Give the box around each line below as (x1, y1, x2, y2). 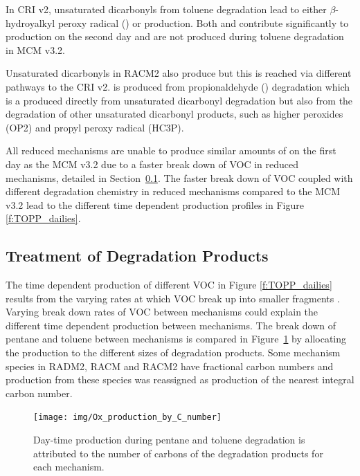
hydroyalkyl (6, 15, 55, 30)
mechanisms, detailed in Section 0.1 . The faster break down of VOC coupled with (6, 170, 353, 185)
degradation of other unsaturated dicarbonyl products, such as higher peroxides (6, 107, 343, 121)
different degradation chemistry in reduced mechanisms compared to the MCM (6, 184, 341, 199)
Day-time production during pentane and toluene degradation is (33, 432, 305, 447)
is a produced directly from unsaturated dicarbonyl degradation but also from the (6, 93, 353, 107)
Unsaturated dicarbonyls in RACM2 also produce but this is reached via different (6, 66, 352, 80)
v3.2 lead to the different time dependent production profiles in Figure (6, 197, 304, 212)
